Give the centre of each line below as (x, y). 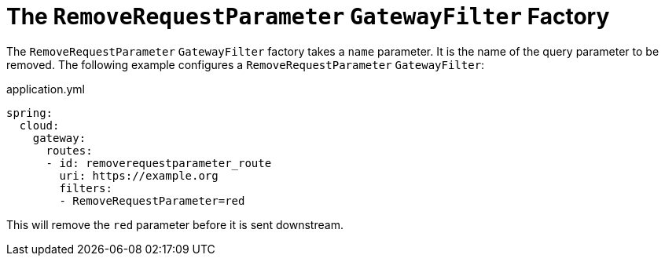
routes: (69, 150)
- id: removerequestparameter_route (159, 163)
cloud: (39, 125)
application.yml (46, 89)
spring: (30, 113)
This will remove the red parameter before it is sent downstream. (175, 224)
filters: (86, 188)
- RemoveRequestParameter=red (152, 200)
